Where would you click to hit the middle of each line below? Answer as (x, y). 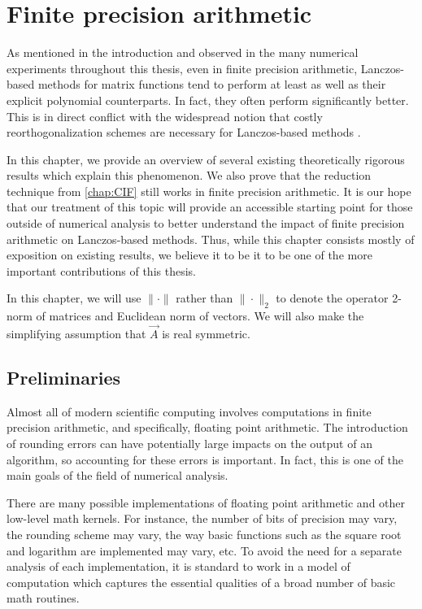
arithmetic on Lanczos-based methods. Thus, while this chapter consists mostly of (211, 239)
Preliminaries (64, 378)
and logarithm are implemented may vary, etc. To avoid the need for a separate (204, 550)
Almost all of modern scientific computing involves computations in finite (189, 411)
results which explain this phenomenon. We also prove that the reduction (189, 175)
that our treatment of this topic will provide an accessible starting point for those (210, 207)
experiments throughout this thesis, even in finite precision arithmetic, (182, 68)
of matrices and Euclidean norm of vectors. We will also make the (200, 316)
